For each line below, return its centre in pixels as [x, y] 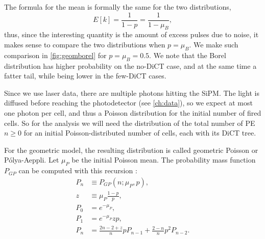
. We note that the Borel [188, 55]
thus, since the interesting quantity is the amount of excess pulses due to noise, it [131, 34]
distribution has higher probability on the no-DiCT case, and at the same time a [130, 65]
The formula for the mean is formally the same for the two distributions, [118, 7]
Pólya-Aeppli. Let [32, 160]
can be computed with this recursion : [78, 170]
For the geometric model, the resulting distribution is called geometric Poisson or [131, 150]
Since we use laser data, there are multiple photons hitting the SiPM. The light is [132, 92]
